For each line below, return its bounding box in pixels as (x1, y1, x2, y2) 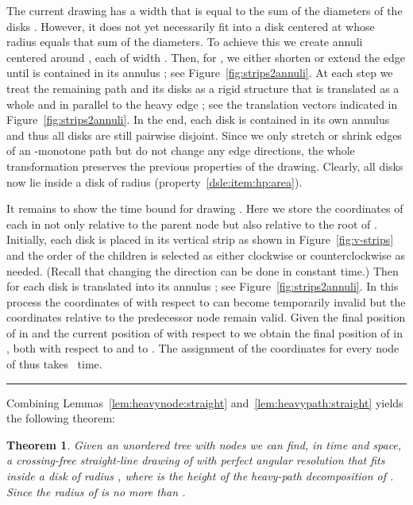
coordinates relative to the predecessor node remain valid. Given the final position (6, 309, 406, 326)
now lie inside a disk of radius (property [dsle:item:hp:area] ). (6, 173, 303, 190)
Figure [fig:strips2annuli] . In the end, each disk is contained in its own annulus (6, 111, 390, 128)
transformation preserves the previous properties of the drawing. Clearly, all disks (6, 157, 403, 174)
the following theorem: (6, 410, 115, 426)
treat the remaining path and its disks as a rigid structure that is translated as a (6, 79, 399, 96)
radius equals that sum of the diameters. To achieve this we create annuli (6, 33, 363, 50)
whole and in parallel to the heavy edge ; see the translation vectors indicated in (6, 95, 398, 112)
